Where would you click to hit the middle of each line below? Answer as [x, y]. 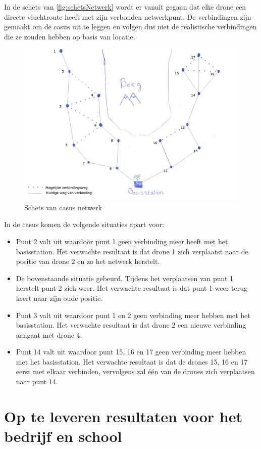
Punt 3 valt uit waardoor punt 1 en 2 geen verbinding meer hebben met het [133, 315]
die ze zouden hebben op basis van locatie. [70, 36]
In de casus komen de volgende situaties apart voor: [84, 224]
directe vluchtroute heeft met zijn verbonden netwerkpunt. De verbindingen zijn [128, 16]
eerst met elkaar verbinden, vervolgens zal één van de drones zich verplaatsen [135, 371]
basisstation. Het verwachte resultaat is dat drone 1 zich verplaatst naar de [132, 251]
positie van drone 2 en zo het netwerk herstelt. [88, 261]
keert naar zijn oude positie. [59, 298]
